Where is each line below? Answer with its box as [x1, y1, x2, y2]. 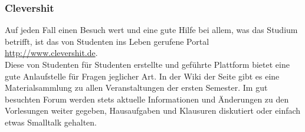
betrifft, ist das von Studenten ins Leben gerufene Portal [5, 35, 209, 47]
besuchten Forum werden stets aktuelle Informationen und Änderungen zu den [5, 93, 289, 105]
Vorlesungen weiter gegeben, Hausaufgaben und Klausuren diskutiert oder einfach [5, 104, 301, 117]
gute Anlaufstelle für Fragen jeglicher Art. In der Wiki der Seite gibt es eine [5, 70, 280, 82]
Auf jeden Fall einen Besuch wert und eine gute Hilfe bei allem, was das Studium [5, 24, 298, 36]
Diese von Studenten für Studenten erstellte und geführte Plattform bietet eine [5, 58, 290, 70]
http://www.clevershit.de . [5, 47, 98, 59]
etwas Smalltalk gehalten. [5, 115, 97, 128]
